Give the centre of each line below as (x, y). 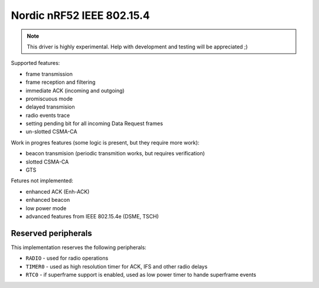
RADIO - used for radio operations (67, 258)
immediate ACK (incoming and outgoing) (75, 90)
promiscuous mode (49, 99)
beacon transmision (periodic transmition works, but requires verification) (115, 153)
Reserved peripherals (51, 233)
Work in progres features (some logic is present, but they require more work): (105, 142)
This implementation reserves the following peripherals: (79, 247)
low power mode (46, 208)
